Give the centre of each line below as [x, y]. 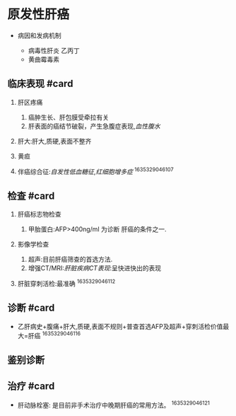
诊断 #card [31, 308]
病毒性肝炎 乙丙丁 [54, 50]
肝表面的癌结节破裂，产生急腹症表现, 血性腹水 [94, 126]
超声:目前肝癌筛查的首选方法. [70, 260]
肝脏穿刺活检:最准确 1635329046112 [66, 283]
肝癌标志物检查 [39, 214]
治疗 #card [31, 386]
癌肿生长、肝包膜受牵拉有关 [69, 117]
